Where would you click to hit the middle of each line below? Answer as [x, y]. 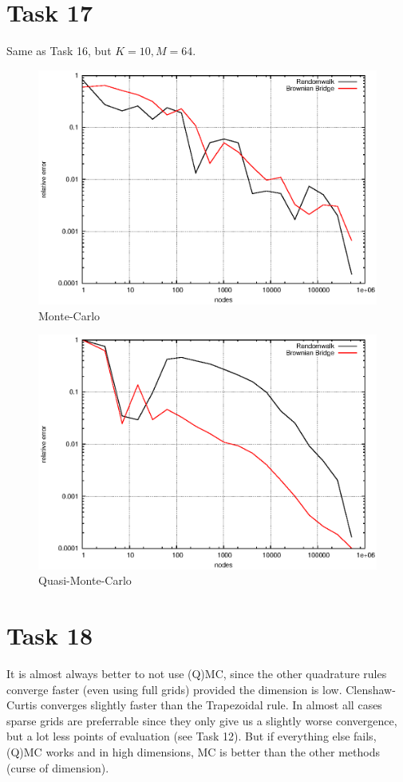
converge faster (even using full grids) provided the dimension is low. [174, 689]
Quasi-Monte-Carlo [85, 580]
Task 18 [49, 635]
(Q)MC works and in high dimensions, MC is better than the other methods [193, 752]
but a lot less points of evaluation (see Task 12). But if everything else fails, [192, 736]
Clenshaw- [371, 689]
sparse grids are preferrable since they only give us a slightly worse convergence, [202, 720]
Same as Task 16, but [59, 51]
